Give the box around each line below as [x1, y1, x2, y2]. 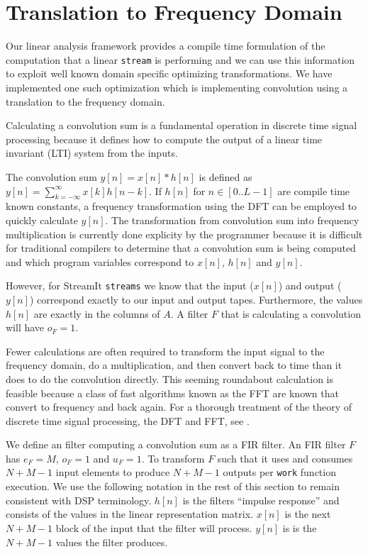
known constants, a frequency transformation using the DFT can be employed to [6, 199, 357, 214]
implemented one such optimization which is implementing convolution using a [6, 79, 348, 94]
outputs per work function [223, 465, 336, 480]
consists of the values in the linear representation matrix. [6, 506, 253, 521]
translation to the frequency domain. [6, 94, 165, 109]
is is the [282, 520, 317, 535]
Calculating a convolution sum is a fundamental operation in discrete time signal [6, 118, 357, 133]
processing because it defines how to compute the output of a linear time [6, 131, 323, 146]
